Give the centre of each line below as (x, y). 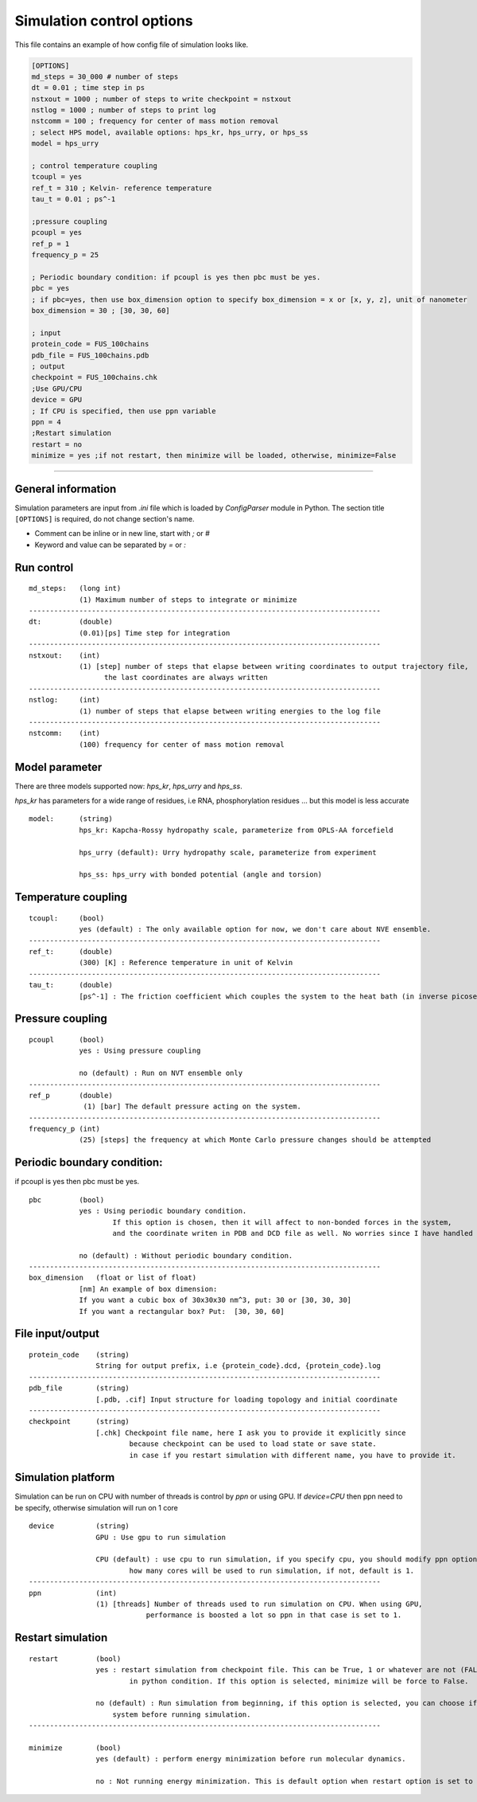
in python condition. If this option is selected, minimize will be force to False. (299, 1681)
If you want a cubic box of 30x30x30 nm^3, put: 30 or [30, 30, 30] (215, 1300)
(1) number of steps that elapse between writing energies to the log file (230, 711)
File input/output (57, 1334)
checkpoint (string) (79, 1422)
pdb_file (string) (79, 1388)
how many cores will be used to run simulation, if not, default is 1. (272, 1570)
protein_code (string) (79, 1355)
